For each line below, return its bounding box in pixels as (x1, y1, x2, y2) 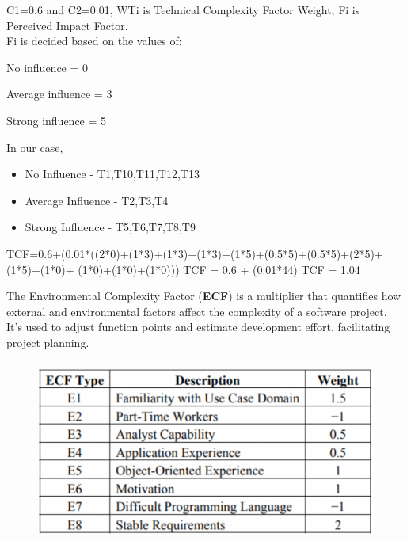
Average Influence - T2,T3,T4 (25, 192, 169, 208)
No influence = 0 (6, 59, 89, 75)
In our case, (6, 139, 63, 155)
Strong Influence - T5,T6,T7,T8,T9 (25, 219, 196, 235)
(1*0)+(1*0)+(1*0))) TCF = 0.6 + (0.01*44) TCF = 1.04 (78, 261, 360, 277)
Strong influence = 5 (6, 112, 107, 128)
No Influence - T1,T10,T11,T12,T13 (25, 166, 200, 182)
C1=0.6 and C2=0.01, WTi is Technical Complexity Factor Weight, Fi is (6, 2, 360, 17)
